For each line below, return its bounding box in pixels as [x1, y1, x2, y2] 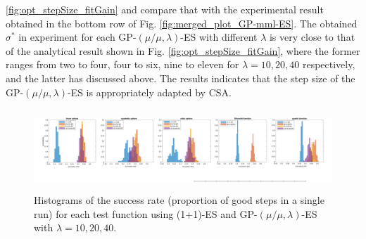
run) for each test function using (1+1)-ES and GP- [34, 206, 258, 221]
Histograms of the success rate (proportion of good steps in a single [34, 192, 324, 207]
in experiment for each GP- [18, 30, 137, 44]
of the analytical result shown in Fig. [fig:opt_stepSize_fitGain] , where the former [6, 43, 360, 58]
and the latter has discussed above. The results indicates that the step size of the [6, 70, 355, 85]
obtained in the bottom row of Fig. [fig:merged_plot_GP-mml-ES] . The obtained [6, 15, 358, 30]
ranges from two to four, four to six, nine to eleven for [6, 57, 239, 72]
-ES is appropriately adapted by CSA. [67, 84, 232, 99]
